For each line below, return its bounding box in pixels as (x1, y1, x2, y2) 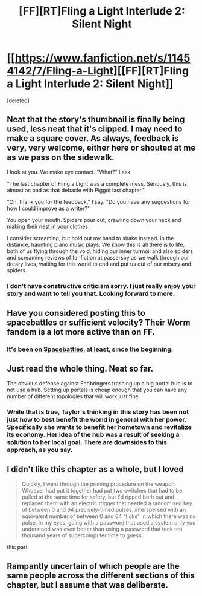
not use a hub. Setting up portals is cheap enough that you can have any (7, 386, 188, 393)
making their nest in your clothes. (7, 223, 90, 230)
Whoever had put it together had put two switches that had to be (21, 486, 183, 494)
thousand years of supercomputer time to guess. (21, 531, 144, 539)
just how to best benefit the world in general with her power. (7, 415, 187, 424)
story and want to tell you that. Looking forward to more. (7, 289, 175, 298)
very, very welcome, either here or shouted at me (7, 143, 196, 153)
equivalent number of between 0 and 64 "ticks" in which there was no (21, 512, 197, 520)
